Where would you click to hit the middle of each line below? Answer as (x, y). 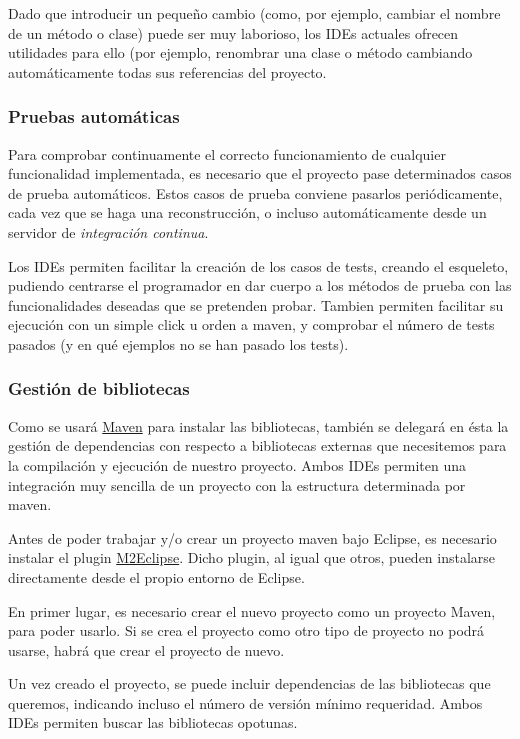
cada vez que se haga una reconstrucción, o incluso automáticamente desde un (247, 212)
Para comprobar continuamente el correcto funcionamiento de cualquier (227, 153)
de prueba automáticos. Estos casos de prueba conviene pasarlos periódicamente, (255, 192)
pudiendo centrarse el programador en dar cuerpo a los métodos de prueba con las (260, 285)
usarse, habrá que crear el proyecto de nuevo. (146, 649)
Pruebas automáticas (94, 116)
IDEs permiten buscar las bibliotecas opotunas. (153, 722)
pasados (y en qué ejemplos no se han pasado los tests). (178, 343)
